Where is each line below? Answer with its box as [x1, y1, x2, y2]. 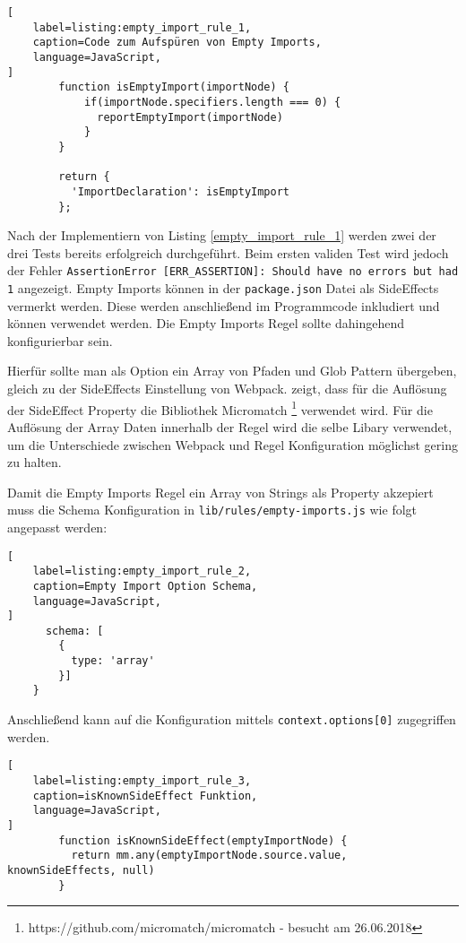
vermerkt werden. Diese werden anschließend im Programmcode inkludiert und [7, 296, 440, 315]
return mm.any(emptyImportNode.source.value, [71, 849, 348, 862]
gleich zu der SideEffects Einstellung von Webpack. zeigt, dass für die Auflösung [7, 379, 447, 398]
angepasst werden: [7, 517, 108, 536]
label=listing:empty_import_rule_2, [32, 565, 252, 578]
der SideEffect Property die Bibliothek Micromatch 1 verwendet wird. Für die [7, 397, 433, 419]
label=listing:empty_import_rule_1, [32, 21, 252, 34]
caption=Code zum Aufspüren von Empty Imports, [32, 36, 322, 49]
